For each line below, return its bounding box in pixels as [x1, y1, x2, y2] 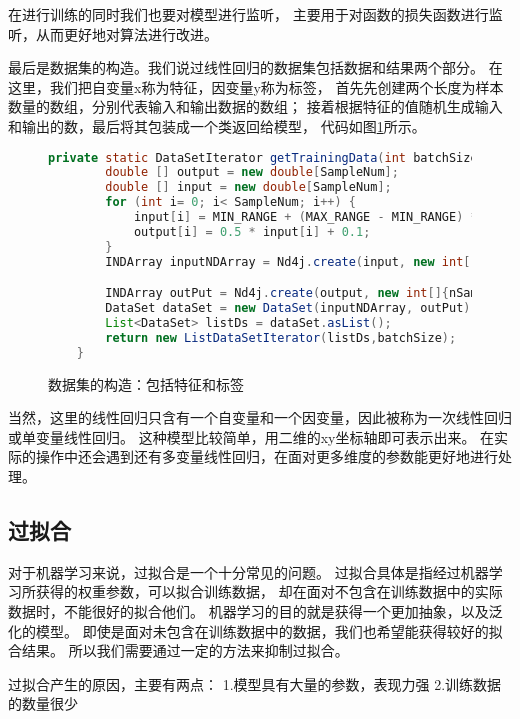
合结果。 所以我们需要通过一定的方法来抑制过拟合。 [8, 640, 349, 661]
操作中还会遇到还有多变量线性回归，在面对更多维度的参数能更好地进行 [35, 446, 498, 467]
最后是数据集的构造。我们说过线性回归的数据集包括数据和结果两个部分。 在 [8, 57, 503, 78]
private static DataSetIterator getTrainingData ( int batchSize [48, 150, 478, 165]
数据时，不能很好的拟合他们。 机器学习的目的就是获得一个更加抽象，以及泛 [8, 600, 503, 621]
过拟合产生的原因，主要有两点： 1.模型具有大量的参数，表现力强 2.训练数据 [8, 673, 502, 694]
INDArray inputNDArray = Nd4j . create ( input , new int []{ [105, 254, 485, 269]
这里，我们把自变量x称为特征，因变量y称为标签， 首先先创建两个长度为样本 [8, 76, 504, 97]
